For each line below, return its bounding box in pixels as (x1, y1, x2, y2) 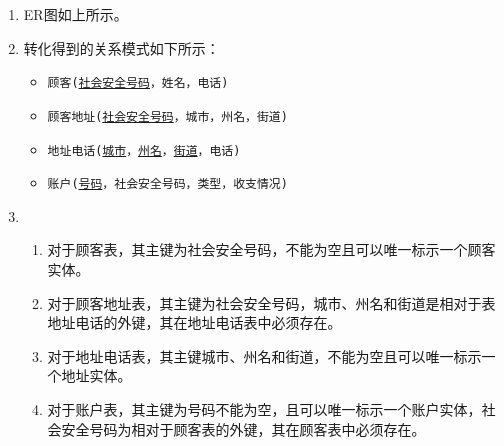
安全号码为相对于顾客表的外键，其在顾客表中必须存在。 (61, 418, 426, 439)
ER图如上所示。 (23, 4, 128, 24)
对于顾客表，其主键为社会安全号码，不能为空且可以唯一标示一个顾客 (47, 239, 496, 260)
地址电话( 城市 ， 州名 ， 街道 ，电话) (47, 143, 241, 158)
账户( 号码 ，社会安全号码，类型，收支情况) (47, 177, 288, 192)
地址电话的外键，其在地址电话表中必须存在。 (47, 312, 342, 333)
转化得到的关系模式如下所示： (23, 37, 220, 58)
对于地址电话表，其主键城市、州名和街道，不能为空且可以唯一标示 (47, 345, 482, 366)
